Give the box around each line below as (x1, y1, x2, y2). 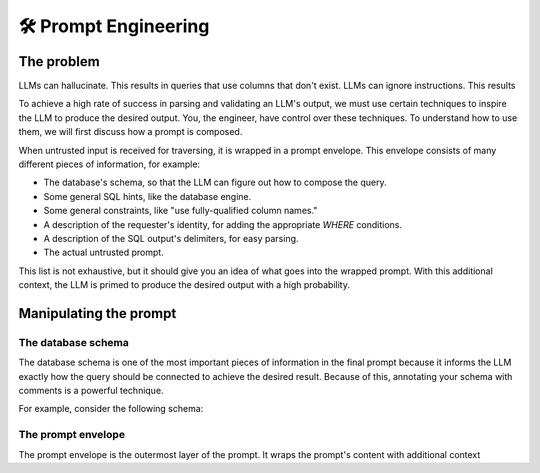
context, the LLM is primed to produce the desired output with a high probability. (18, 279, 350, 291)
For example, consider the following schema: (18, 403, 204, 415)
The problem (18, 53, 100, 70)
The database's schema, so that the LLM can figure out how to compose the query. (43, 176, 387, 189)
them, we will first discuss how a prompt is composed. (18, 126, 243, 138)
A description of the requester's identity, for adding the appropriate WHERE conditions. (43, 218, 403, 230)
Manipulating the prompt (18, 305, 177, 322)
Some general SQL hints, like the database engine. (43, 190, 252, 202)
